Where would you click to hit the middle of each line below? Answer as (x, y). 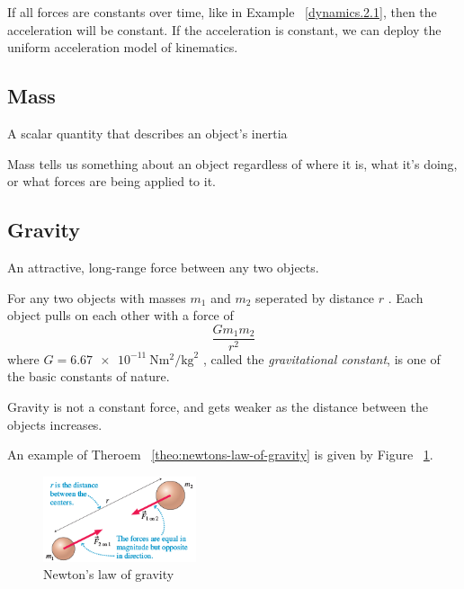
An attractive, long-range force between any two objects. (163, 267)
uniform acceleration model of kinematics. (123, 47)
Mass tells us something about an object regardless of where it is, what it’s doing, (232, 163)
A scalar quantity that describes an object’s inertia (147, 133)
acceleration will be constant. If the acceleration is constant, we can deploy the (224, 29)
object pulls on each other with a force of (120, 315)
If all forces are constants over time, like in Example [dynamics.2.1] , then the (222, 12)
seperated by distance (315, 297)
